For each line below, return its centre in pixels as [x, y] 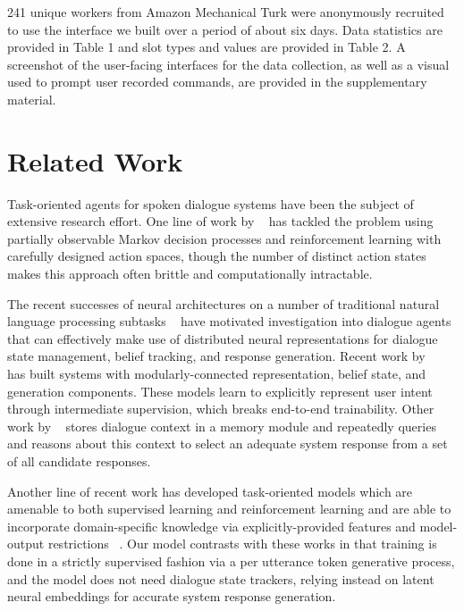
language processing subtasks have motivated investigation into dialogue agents [229, 321]
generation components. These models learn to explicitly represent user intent [220, 391]
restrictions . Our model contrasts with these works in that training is [242, 544]
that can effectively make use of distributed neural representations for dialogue [223, 338]
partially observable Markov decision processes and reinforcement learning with [224, 238]
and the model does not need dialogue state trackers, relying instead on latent [221, 578]
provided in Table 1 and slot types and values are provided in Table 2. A [207, 47]
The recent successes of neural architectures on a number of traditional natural [224, 303]
